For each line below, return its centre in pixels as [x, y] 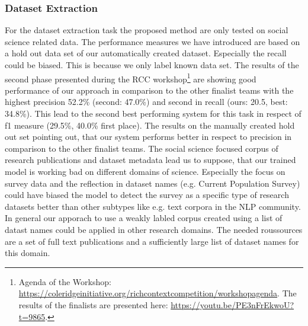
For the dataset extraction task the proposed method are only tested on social [147, 30]
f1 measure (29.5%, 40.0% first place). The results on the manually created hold [150, 125]
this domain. [28, 253]
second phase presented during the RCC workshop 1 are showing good [131, 78]
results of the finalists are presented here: [93, 304]
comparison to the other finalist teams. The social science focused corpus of [142, 148]
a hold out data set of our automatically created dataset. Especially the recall [146, 53]
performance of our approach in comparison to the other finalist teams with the [149, 90]
